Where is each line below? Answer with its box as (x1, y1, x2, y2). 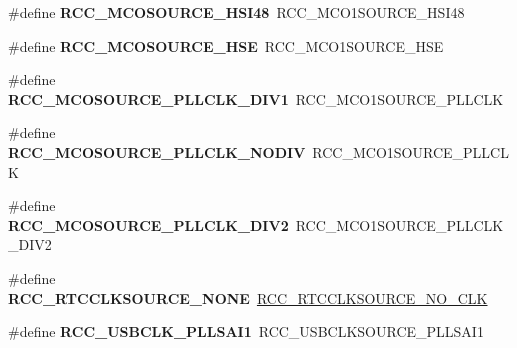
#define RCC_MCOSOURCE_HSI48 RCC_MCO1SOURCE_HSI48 (8, 2, 465, 22)
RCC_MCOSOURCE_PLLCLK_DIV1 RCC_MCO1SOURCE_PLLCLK (8, 88, 504, 109)
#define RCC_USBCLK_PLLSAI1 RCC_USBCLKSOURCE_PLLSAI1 (8, 321, 484, 342)
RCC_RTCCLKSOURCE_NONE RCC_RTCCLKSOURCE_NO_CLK (8, 287, 488, 308)
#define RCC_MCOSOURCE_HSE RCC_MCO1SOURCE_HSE (8, 35, 444, 56)
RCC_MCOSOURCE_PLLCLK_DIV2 (8, 214, 289, 235)
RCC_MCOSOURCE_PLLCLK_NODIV (8, 141, 306, 162)
